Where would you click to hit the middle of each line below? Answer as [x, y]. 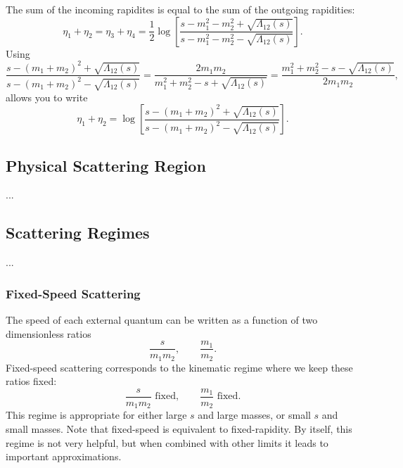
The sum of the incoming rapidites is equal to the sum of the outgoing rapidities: [180, 9]
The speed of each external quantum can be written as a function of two [162, 320]
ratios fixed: [31, 381]
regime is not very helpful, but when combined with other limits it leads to [167, 442]
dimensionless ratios [49, 333]
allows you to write [47, 97]
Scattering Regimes [78, 233]
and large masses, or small [254, 415]
